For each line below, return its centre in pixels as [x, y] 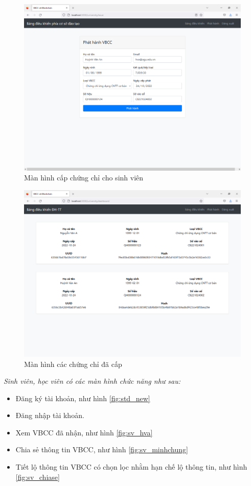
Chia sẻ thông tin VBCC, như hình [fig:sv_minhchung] [102, 449]
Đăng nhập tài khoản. [50, 415]
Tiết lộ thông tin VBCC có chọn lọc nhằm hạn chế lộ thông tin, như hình [131, 467]
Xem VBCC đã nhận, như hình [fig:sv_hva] [84, 432]
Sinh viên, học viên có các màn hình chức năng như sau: [92, 381]
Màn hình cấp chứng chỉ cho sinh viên [84, 178]
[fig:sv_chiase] [38, 477]
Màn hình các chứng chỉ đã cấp [73, 364]
